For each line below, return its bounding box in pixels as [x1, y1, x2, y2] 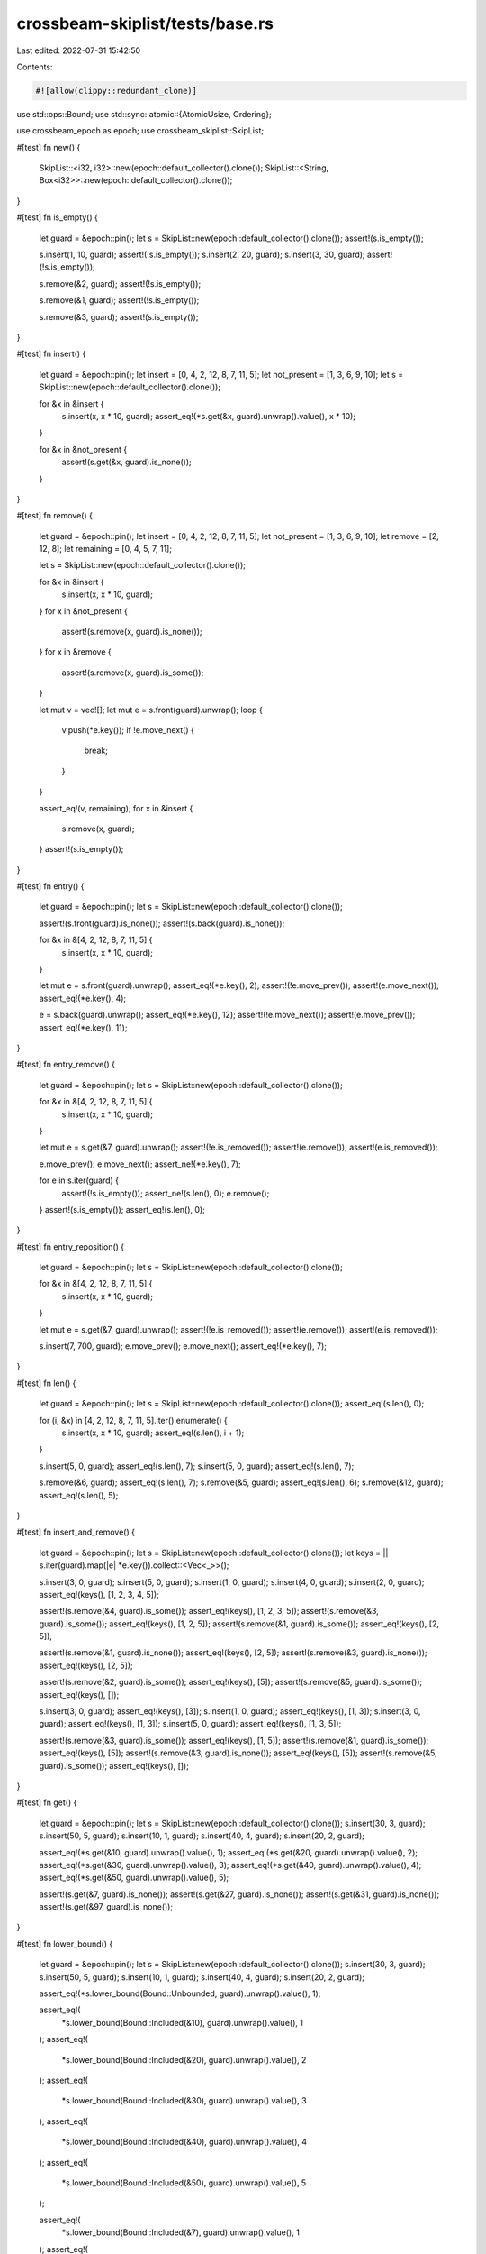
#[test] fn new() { [16, 142, 81, 152]
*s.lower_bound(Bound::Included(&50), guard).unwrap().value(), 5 [61, 2177, 307, 2188]
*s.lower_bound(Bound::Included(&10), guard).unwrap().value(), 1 [61, 2017, 303, 2028]
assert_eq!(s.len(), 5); [39, 1489, 119, 1500]
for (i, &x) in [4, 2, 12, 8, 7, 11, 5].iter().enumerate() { [39, 1415, 229, 1425]
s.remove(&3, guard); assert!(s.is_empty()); [39, 311, 199, 322]
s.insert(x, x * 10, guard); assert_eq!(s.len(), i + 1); [61, 1427, 245, 1438]
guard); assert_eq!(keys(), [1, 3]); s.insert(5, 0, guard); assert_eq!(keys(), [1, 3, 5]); [39, 1718, 342, 1729]
